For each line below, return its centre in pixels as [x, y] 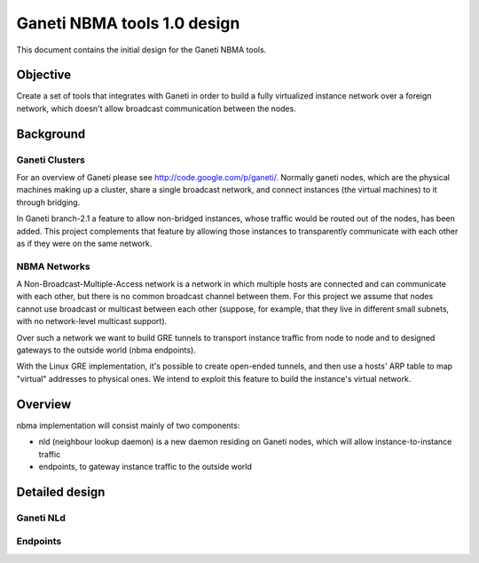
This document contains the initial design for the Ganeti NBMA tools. [141, 50]
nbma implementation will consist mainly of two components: [128, 425]
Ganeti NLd [41, 518]
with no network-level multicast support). [92, 321]
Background [51, 134]
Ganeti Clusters [51, 160]
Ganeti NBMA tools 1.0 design [128, 23]
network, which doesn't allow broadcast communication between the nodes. [156, 108]
